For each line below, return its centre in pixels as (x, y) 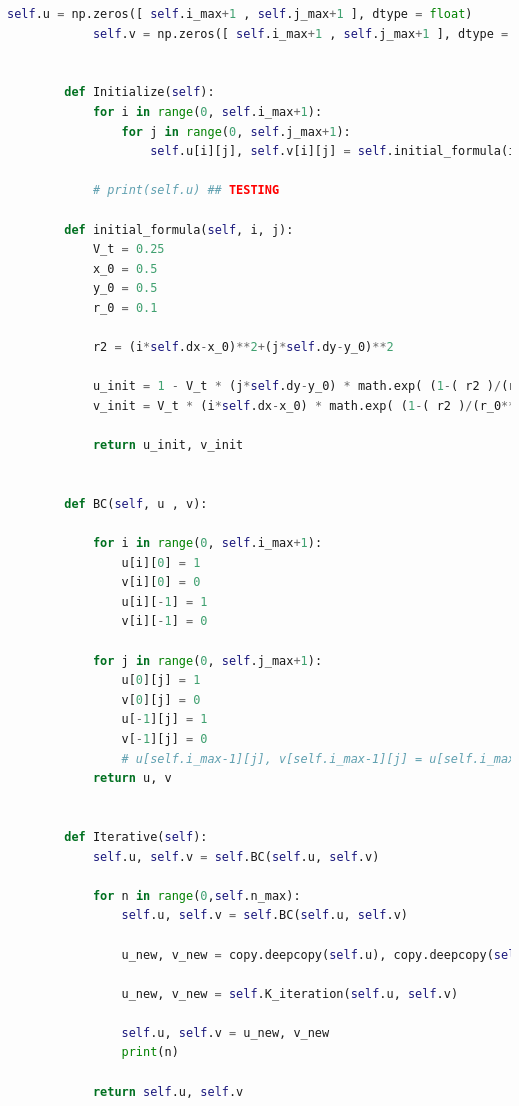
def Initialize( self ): (139, 92)
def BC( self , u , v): (136, 503)
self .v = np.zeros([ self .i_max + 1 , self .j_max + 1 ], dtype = (300, 33)
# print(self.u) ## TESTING (186, 190)
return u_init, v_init (168, 445)
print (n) (150, 1052)
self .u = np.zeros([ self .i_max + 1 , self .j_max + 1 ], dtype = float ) (240, 14)
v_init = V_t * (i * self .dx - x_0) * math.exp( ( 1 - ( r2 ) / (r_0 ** (304, 405)
